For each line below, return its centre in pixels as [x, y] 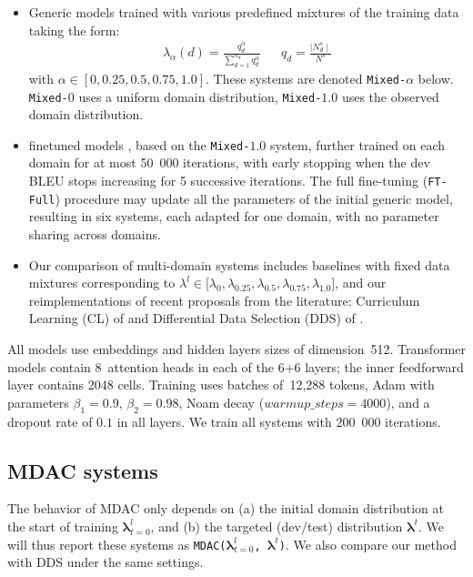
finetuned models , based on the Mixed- [139, 144]
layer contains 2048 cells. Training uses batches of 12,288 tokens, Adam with [221, 385]
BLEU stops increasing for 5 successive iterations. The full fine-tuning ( [228, 181]
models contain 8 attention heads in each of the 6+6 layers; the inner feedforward [236, 366]
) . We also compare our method [367, 544]
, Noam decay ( [221, 402]
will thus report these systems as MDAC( [117, 544]
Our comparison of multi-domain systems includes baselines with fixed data [239, 264]
